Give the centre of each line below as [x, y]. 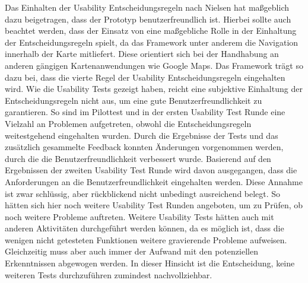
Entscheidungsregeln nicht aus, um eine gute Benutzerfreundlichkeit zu [134, 100]
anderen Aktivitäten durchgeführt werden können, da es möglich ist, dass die [145, 228]
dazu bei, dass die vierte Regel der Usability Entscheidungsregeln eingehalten [145, 77]
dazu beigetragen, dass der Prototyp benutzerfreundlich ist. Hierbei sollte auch [148, 19]
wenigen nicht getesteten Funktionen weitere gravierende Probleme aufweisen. [146, 239]
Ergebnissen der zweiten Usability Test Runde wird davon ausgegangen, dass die [151, 170]
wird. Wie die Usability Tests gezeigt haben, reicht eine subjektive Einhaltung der [154, 89]
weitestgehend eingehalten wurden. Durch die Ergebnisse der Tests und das [142, 135]
